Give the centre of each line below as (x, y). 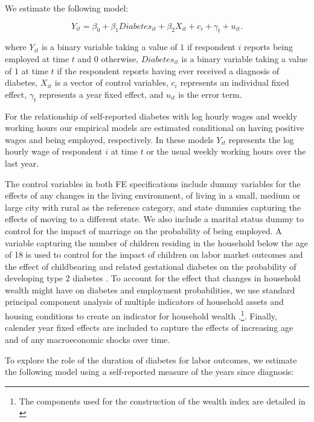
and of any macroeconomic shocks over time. (88, 339)
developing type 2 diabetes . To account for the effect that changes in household (153, 278)
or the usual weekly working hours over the (226, 151)
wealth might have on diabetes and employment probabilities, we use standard (150, 289)
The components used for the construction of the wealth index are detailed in (162, 401)
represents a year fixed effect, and (101, 94)
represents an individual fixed (235, 82)
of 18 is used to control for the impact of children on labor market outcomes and (154, 254)
